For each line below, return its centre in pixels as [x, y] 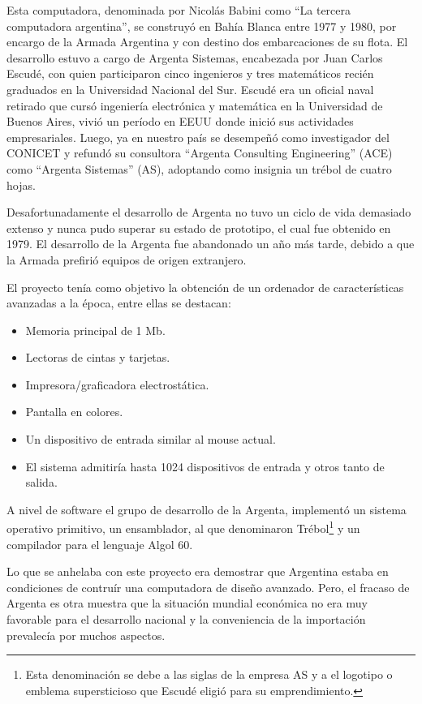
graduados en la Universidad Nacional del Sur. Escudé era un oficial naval [190, 89]
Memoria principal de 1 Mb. [95, 330]
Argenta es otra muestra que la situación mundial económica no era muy [187, 603]
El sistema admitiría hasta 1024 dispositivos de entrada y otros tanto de [205, 466]
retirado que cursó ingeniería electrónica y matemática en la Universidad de [195, 105]
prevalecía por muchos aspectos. [86, 635]
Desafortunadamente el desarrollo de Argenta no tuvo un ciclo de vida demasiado [209, 212]
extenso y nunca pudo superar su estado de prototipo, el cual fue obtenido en [199, 228]
